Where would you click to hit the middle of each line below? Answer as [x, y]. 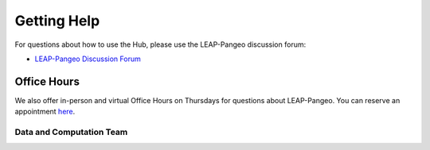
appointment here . [45, 112]
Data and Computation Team [71, 132]
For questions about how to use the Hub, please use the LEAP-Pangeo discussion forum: [160, 44]
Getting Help [57, 21]
